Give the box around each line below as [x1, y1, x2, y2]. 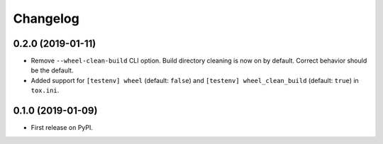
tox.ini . [30, 86, 60, 95]
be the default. [30, 66, 74, 74]
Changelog [13, 11, 79, 26]
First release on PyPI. [30, 123, 94, 132]
